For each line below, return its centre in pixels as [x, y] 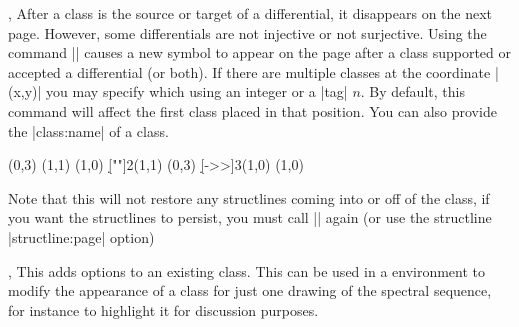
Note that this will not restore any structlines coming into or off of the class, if [249, 197]
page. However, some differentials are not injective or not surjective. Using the [247, 32]
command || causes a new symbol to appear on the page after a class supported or [260, 52]
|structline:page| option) [81, 236]
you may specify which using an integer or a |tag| [197, 91]
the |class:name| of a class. [88, 130]
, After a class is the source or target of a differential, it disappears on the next [250, 13]
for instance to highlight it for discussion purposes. [163, 309]
